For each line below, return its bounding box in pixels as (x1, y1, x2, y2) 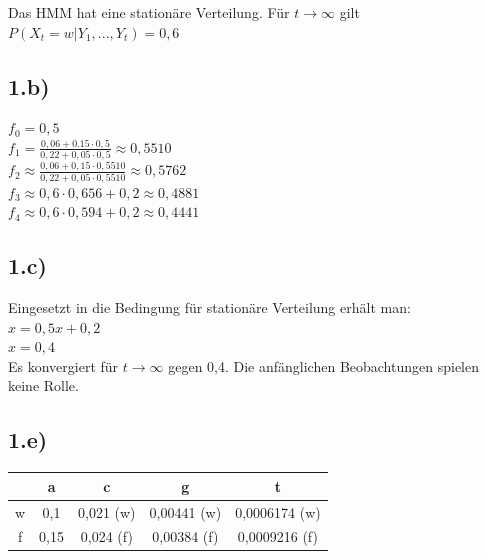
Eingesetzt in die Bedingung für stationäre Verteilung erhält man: (8, 297, 411, 317)
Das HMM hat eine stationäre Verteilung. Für (8, 2, 290, 22)
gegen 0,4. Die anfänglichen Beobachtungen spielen (168, 355, 479, 376)
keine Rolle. (8, 375, 79, 396)
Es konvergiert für (8, 355, 119, 376)
